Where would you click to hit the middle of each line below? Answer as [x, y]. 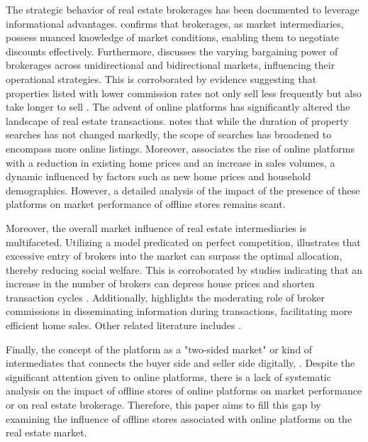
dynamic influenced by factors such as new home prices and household [158, 176]
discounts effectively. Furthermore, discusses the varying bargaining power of [172, 51]
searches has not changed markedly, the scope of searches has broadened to [169, 134]
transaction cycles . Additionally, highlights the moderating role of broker [166, 297]
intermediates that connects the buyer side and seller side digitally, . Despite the [180, 363]
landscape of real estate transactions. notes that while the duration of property [177, 120]
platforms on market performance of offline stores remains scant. [146, 204]
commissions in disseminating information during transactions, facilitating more [179, 311]
